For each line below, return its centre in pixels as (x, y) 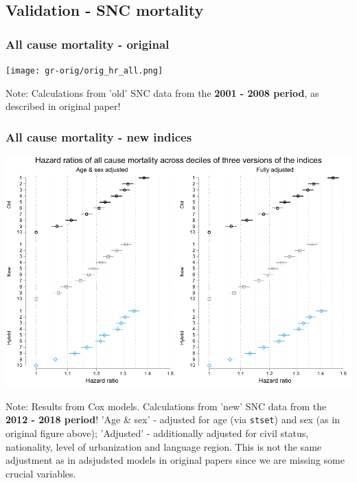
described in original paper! (63, 106)
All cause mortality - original (88, 44)
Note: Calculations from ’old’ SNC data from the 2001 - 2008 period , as (162, 92)
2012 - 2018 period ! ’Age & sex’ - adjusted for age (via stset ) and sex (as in (173, 419)
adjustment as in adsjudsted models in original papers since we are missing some (175, 460)
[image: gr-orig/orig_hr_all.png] (84, 71)
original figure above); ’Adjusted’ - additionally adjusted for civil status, (157, 433)
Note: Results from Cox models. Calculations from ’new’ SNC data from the (166, 406)
